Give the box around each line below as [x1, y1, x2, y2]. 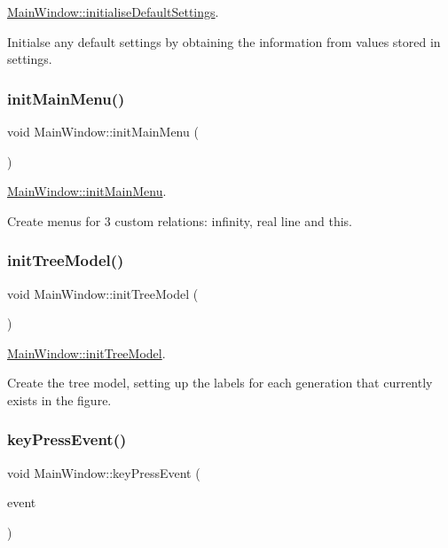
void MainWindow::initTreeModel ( [7, 284, 199, 302]
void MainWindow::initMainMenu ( [7, 122, 199, 140]
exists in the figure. [7, 390, 112, 409]
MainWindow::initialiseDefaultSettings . [7, 3, 219, 20]
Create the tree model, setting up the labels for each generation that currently [7, 373, 433, 392]
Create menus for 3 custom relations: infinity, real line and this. [7, 211, 352, 230]
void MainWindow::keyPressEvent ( [7, 463, 200, 481]
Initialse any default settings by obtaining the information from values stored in [7, 32, 441, 51]
